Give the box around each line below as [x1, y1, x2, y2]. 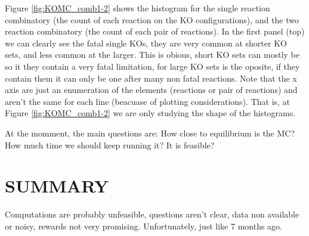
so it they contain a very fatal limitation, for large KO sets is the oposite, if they [5, 60, 300, 72]
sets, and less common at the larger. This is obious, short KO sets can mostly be [5, 48, 300, 61]
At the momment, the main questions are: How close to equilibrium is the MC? [5, 126, 295, 139]
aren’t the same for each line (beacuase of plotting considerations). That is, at [5, 95, 291, 107]
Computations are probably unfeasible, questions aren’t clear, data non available [5, 208, 299, 221]
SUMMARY [5, 173, 109, 198]
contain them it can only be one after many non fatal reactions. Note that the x [5, 72, 297, 84]
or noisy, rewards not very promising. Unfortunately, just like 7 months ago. [5, 219, 282, 232]
